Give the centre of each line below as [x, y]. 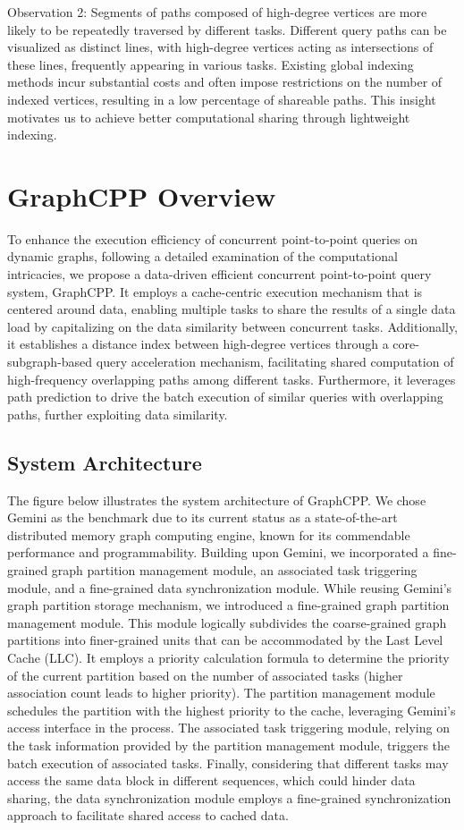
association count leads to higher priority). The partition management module [221, 693]
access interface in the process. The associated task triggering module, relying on [228, 728]
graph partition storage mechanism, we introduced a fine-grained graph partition [228, 605]
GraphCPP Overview [142, 195]
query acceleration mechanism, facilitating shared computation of [275, 362]
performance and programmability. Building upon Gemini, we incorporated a [218, 552]
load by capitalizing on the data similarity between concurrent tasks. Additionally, [232, 326]
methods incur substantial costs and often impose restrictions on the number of [225, 82]
